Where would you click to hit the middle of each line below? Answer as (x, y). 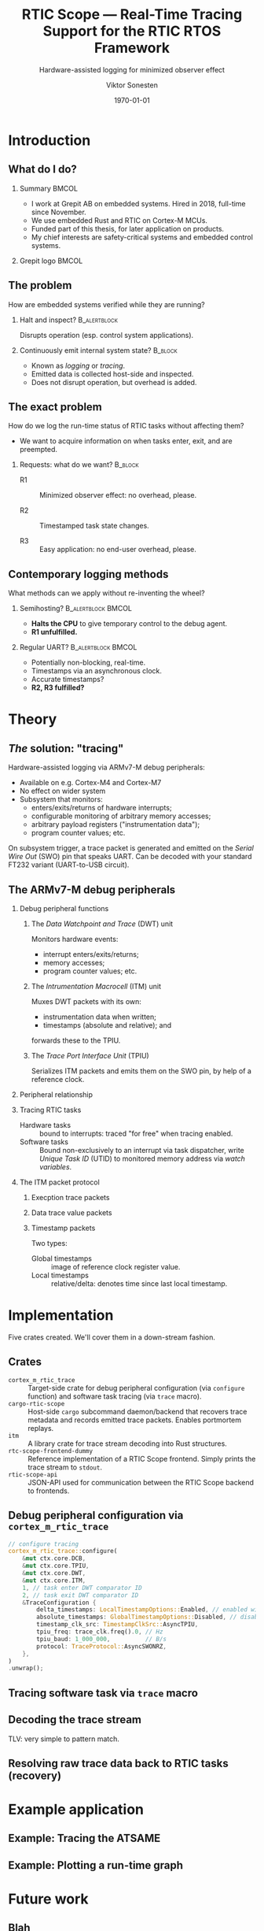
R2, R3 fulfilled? (58, 688)
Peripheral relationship (56, 1095)
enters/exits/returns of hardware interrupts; (101, 808)
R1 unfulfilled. (54, 632)
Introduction (49, 140)
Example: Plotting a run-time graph (95, 1865)
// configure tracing (44, 1544)
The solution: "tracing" (66, 749)
